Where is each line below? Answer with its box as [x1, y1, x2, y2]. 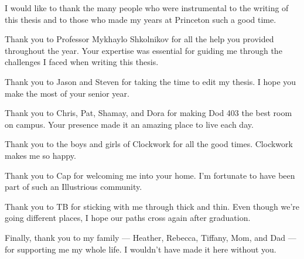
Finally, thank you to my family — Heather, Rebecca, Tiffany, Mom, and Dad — [5, 231, 296, 243]
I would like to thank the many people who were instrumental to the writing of [5, 2, 289, 13]
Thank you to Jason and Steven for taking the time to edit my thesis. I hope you [5, 75, 296, 87]
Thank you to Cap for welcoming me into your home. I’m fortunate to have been [5, 169, 295, 181]
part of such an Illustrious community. [5, 180, 142, 193]
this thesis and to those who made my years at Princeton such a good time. [5, 13, 276, 25]
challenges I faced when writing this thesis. [5, 56, 159, 68]
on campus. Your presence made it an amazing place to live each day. [5, 118, 254, 130]
